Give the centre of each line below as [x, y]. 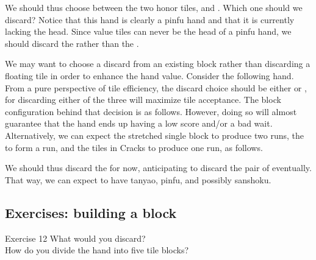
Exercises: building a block [91, 212]
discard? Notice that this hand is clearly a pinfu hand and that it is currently [150, 19]
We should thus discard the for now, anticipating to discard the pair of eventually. [158, 168]
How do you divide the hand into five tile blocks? [97, 250]
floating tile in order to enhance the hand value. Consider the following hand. [149, 75]
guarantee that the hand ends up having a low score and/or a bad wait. [139, 123]
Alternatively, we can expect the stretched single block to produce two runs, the [154, 135]
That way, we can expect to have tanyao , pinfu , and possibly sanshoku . [138, 179]
